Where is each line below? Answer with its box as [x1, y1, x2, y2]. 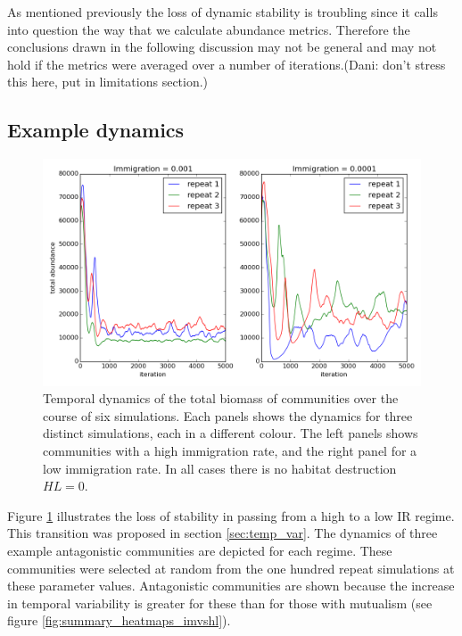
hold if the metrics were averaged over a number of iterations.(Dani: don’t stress [7, 54, 446, 73]
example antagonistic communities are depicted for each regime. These [7, 541, 392, 559]
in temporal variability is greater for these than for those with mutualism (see [7, 593, 433, 612]
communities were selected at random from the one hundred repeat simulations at [7, 558, 455, 577]
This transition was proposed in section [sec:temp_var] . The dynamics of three [7, 524, 438, 542]
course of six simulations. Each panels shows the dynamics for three [43, 406, 413, 425]
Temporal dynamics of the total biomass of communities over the [43, 389, 399, 408]
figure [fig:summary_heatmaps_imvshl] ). [7, 611, 231, 630]
